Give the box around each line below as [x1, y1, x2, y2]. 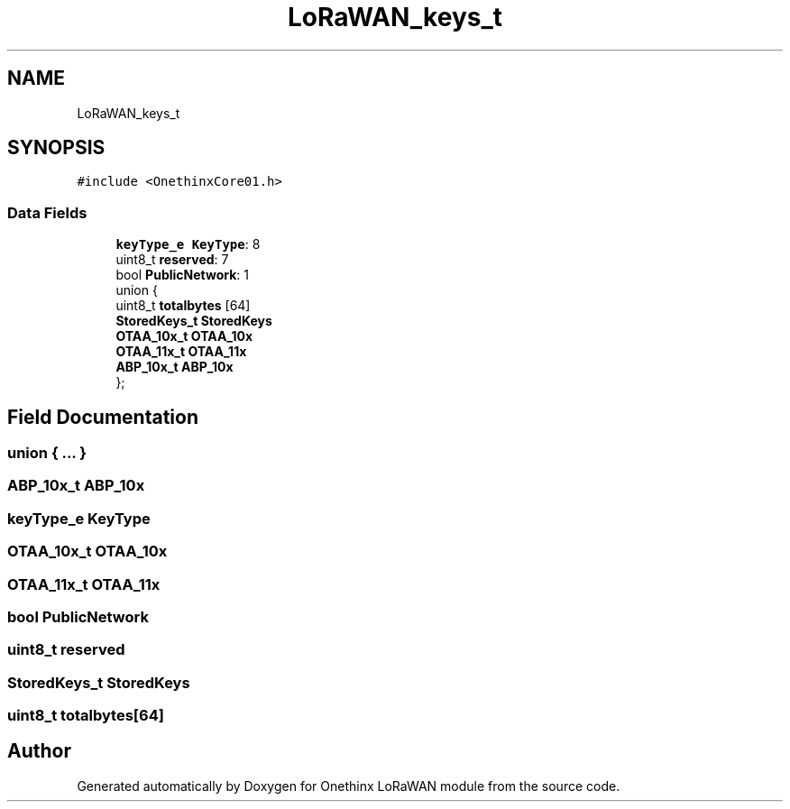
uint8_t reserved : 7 [115, 252, 229, 268]
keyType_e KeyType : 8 [115, 236, 261, 253]
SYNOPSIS [7, 136, 106, 160]
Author [7, 740, 71, 763]
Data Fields [7, 203, 87, 222]
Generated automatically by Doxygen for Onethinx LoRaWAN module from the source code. [77, 777, 620, 794]
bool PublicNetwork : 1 [115, 267, 249, 283]
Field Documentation [7, 405, 198, 428]
